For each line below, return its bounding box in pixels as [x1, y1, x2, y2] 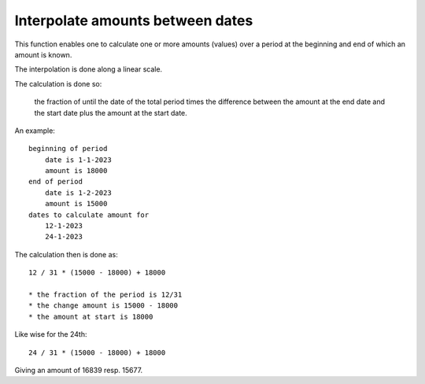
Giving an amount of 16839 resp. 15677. [14, 365, 143, 375]
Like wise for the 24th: [14, 330, 87, 339]
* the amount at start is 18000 [28, 312, 153, 321]
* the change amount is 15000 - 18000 [28, 301, 179, 310]
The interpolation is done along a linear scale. [14, 65, 163, 74]
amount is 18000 [44, 166, 108, 175]
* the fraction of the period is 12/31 [28, 290, 183, 299]
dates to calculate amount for [28, 210, 150, 220]
